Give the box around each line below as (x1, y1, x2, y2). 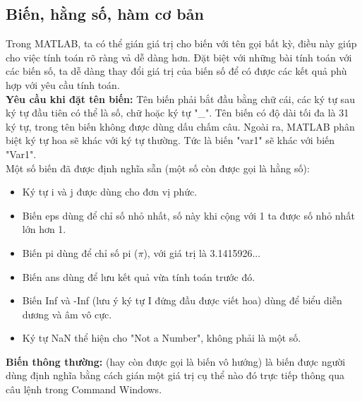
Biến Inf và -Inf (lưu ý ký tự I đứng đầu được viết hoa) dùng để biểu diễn (22, 293, 342, 308)
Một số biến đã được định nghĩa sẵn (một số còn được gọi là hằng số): (6, 160, 310, 175)
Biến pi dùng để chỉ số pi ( (22, 245, 138, 260)
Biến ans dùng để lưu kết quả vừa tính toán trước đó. (22, 269, 255, 284)
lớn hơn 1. (22, 222, 66, 237)
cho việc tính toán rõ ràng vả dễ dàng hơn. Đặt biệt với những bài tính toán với (6, 49, 352, 64)
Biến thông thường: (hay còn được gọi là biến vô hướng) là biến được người (6, 354, 346, 369)
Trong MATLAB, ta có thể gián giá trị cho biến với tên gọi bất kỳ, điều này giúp (6, 36, 357, 51)
